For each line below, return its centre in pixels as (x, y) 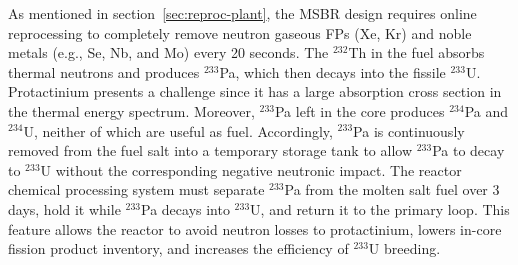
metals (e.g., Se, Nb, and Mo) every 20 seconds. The (168, 52)
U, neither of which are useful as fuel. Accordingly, (178, 130)
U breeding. (404, 248)
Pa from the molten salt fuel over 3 (392, 189)
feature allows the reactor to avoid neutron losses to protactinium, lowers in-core (255, 228)
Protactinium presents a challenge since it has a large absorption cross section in (255, 91)
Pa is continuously (409, 130)
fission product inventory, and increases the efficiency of (178, 248)
